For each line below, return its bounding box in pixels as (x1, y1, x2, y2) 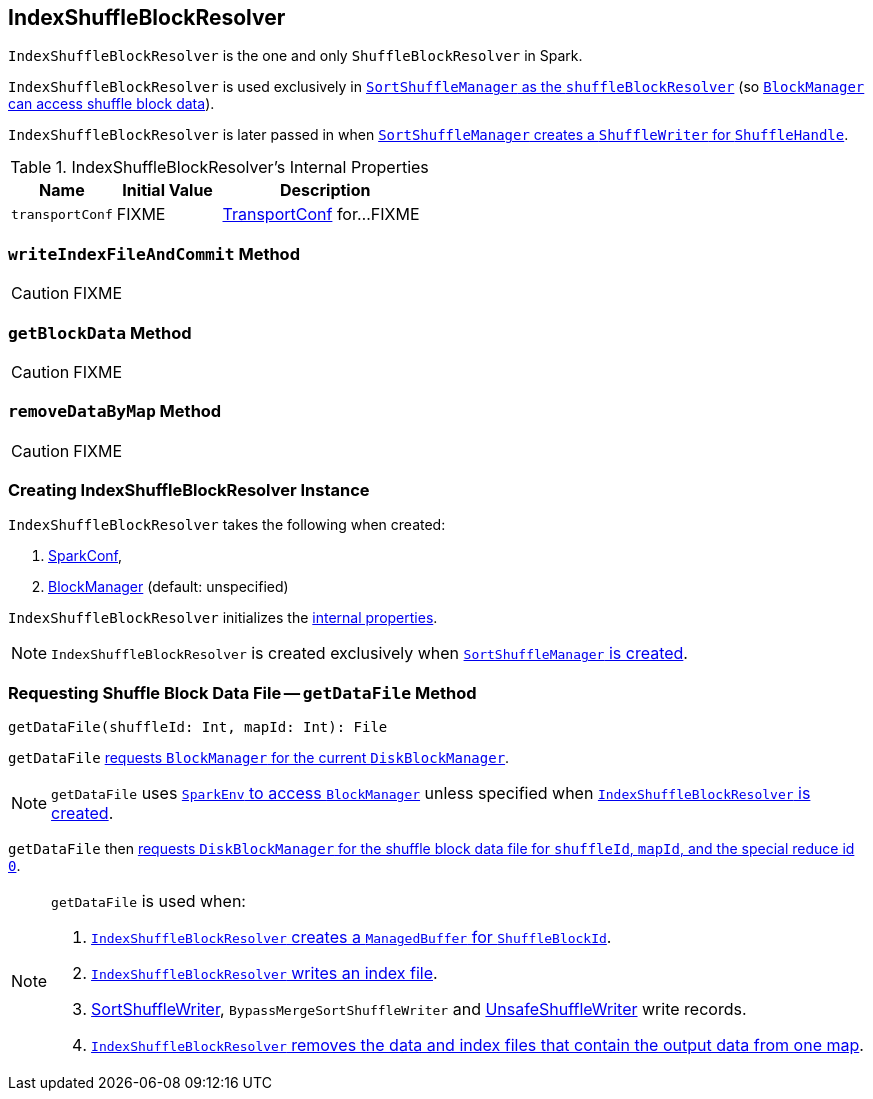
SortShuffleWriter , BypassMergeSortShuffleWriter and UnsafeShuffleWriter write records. (91, 999, 747, 1020)
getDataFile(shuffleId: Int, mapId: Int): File (8, 719, 388, 736)
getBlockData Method (8, 322, 192, 343)
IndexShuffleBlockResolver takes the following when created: (8, 516, 446, 534)
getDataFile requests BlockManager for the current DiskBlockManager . (8, 749, 510, 767)
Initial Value (122, 180, 213, 201)
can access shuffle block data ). (8, 95, 215, 113)
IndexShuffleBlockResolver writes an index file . (91, 963, 438, 984)
